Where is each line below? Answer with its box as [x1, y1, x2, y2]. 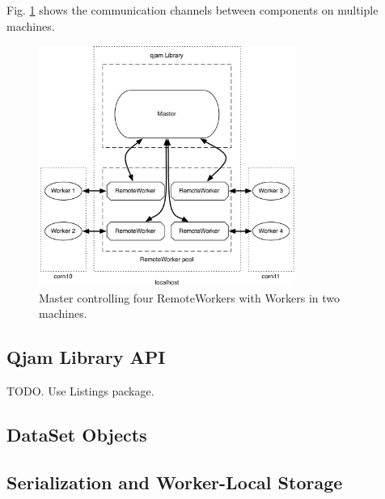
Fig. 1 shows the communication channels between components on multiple [6, 2, 379, 18]
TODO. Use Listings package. [6, 383, 154, 400]
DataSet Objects [6, 422, 147, 447]
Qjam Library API [6, 345, 166, 370]
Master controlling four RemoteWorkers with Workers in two [39, 289, 341, 306]
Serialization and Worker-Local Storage [6, 469, 343, 494]
